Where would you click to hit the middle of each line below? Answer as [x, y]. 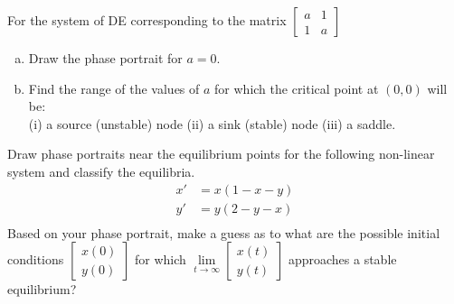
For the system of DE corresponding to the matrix [147, 20]
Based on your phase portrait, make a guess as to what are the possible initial [224, 232]
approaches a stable [342, 259]
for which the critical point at [297, 88]
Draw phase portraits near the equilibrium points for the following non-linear [221, 154]
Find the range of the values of [114, 88]
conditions [36, 259]
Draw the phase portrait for [105, 58]
